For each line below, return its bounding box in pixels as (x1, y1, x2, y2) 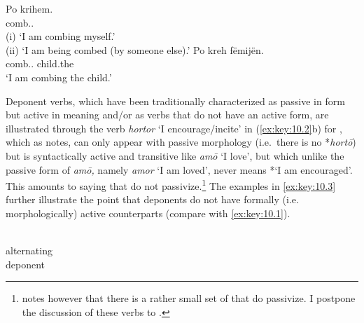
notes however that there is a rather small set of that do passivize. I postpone (22, 291, 356, 305)
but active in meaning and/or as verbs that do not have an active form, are (6, 107, 329, 122)
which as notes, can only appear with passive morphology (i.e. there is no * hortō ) (6, 135, 356, 149)
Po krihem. (6, 1, 53, 15)
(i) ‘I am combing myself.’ (6, 29, 115, 43)
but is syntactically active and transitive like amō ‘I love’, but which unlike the (6, 148, 344, 163)
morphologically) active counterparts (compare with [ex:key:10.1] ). (6, 205, 290, 220)
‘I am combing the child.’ (6, 69, 112, 84)
